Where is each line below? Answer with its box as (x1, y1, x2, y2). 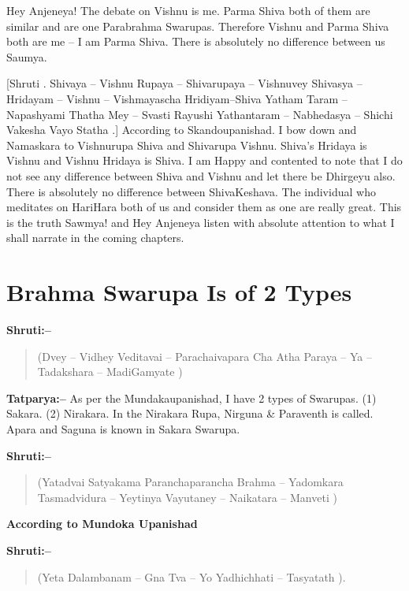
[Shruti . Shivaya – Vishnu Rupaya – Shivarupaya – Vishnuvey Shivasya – (6, 75, 363, 91)
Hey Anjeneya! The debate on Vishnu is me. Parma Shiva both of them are (6, 2, 370, 18)
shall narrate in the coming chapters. (6, 229, 184, 246)
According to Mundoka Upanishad (6, 515, 198, 532)
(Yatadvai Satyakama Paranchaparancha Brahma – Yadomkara (37, 474, 344, 490)
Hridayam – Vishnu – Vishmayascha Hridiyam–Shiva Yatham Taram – (6, 90, 348, 106)
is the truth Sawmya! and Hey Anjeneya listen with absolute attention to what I (6, 214, 395, 230)
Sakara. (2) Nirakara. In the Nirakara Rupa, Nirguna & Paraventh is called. (6, 405, 374, 422)
